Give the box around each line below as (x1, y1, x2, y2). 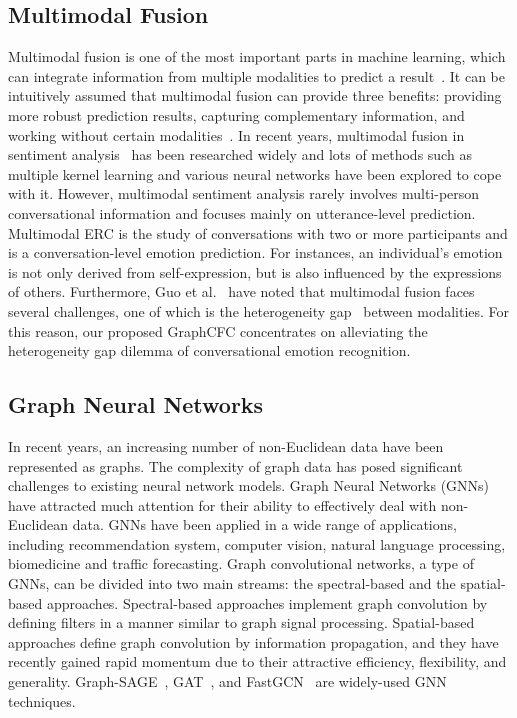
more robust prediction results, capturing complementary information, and (8, 104, 465, 125)
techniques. (8, 690, 76, 711)
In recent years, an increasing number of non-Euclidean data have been (8, 435, 444, 456)
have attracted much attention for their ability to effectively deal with (8, 494, 437, 515)
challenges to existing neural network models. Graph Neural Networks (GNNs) (8, 475, 490, 496)
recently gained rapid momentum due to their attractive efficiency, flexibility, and (8, 651, 507, 672)
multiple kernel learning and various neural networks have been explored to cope (8, 163, 502, 184)
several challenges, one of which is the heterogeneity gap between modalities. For (8, 300, 510, 321)
